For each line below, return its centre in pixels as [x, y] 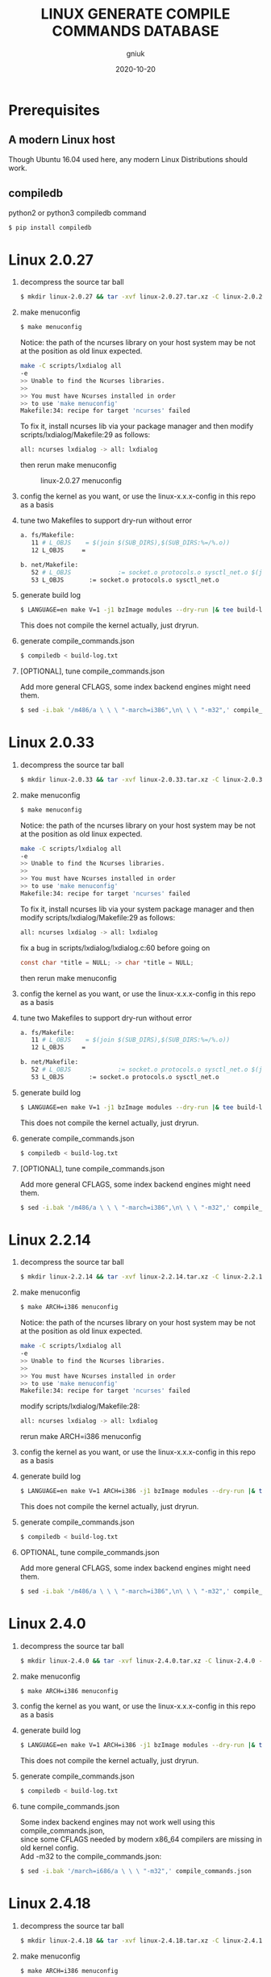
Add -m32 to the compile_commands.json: [91, 1857]
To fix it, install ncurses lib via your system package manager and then [137, 909]
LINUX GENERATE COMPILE [135, 14]
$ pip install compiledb [50, 227]
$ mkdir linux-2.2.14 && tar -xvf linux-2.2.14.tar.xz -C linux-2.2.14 [143, 1277]
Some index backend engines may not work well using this [117, 1822]
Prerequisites [54, 110]
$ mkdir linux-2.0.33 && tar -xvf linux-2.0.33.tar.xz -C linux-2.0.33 [143, 779]
